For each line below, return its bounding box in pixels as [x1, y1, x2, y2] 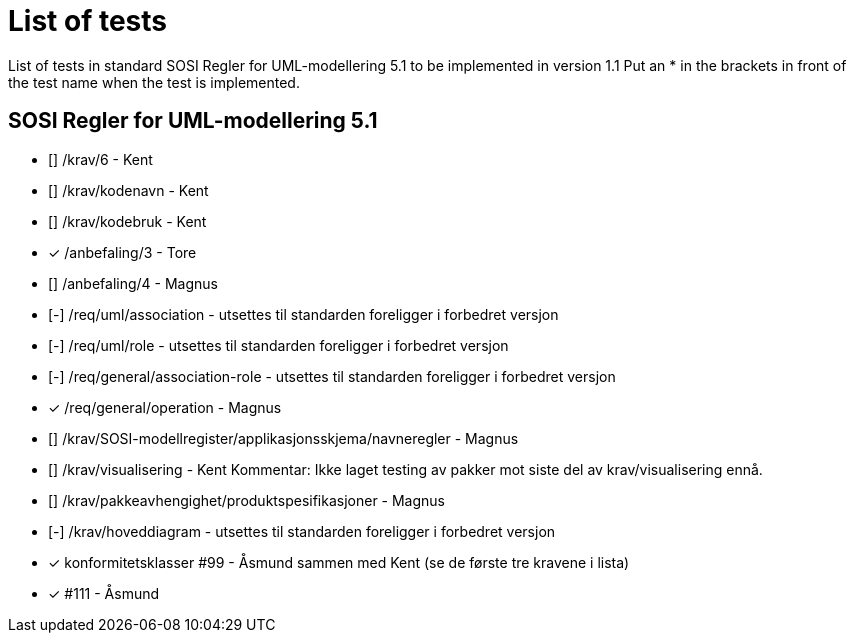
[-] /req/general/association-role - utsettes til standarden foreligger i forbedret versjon [48, 367, 616, 385]
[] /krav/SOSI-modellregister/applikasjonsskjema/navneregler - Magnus [48, 429, 519, 447]
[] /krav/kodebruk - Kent [48, 212, 207, 230]
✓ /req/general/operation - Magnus [48, 398, 282, 416]
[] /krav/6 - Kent [48, 150, 153, 168]
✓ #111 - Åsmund [48, 584, 160, 602]
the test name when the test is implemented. [8, 73, 300, 91]
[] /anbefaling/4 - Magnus [48, 274, 218, 292]
